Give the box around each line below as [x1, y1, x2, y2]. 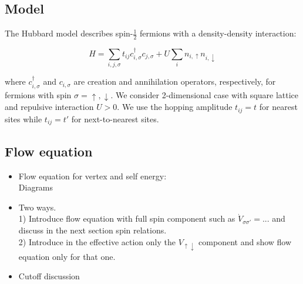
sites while [5, 112, 42, 125]
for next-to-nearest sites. [71, 112, 159, 125]
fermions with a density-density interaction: [140, 27, 297, 39]
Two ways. [18, 201, 56, 213]
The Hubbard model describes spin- [5, 27, 133, 39]
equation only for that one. [18, 250, 116, 262]
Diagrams [18, 181, 53, 193]
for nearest [259, 101, 298, 113]
